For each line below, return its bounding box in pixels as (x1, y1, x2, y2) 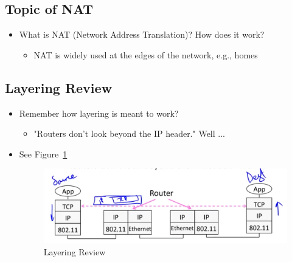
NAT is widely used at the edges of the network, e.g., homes (33, 48, 258, 61)
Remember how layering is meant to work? (19, 106, 179, 119)
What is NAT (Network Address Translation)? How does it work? (19, 28, 265, 41)
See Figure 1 (19, 147, 68, 160)
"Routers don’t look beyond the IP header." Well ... (33, 127, 225, 140)
